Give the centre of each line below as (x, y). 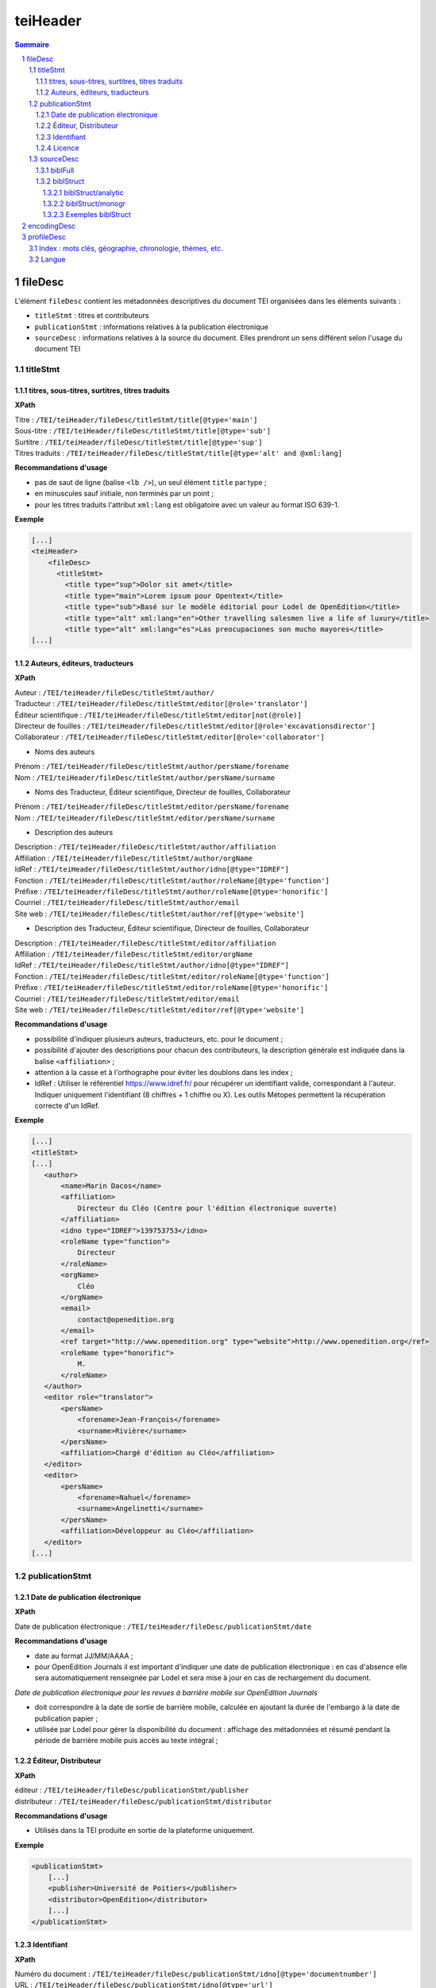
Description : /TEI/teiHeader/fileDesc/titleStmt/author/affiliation (145, 847)
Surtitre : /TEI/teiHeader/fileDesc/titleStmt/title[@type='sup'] (139, 442)
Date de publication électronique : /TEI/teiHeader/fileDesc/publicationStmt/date (163, 1626)
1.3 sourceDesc (54, 159)
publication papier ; (66, 1718)
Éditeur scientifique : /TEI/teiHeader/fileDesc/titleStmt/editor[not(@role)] (158, 715)
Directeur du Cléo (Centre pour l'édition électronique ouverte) (207, 1208)
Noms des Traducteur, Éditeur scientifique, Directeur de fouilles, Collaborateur (163, 792)
